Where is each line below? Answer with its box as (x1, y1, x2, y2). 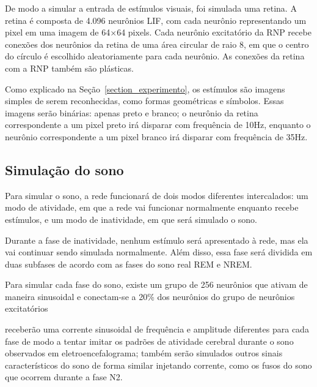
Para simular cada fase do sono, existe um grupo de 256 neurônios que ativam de (5, 278, 308, 291)
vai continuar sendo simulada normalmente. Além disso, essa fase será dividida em (5, 246, 313, 258)
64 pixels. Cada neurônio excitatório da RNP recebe (117, 26, 312, 39)
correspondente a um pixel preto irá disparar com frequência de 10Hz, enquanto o (5, 118, 311, 131)
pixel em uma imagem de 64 (5, 26, 111, 39)
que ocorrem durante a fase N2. (5, 370, 123, 383)
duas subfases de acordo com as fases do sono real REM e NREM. (5, 257, 252, 270)
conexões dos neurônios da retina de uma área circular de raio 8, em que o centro (5, 37, 309, 50)
